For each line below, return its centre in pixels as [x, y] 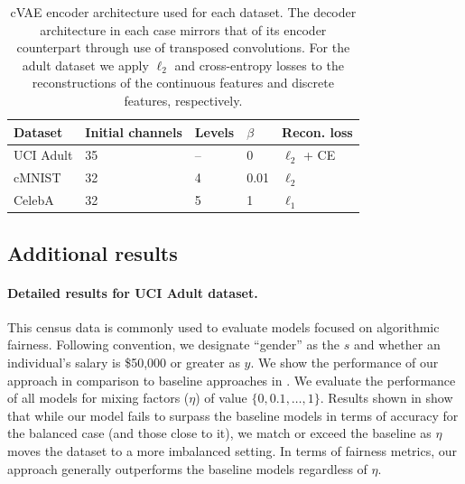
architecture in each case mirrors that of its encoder [183, 29]
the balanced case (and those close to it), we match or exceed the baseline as [219, 433]
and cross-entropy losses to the [259, 65]
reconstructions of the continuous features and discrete [183, 83]
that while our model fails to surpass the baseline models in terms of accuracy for [233, 415]
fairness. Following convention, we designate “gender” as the [174, 344]
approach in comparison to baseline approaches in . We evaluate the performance [232, 380]
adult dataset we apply [85, 65]
